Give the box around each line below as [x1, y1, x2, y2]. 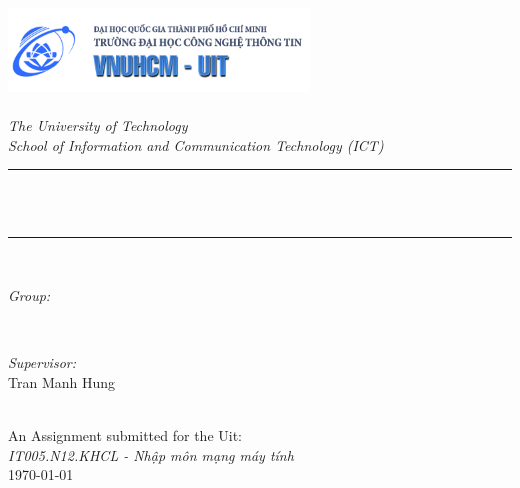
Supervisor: [8, 352, 76, 373]
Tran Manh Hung [8, 371, 116, 392]
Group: [8, 285, 51, 306]
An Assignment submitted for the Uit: [8, 425, 242, 446]
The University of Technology [8, 115, 188, 136]
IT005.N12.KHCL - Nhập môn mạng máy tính [8, 444, 294, 465]
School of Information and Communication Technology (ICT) [8, 134, 384, 155]
